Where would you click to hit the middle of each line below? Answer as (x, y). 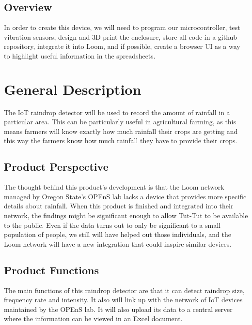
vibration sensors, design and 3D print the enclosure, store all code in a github (121, 37)
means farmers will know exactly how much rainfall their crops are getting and (121, 131)
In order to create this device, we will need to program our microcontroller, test (122, 27)
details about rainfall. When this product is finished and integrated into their (119, 206)
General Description (73, 89)
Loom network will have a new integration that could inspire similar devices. (118, 244)
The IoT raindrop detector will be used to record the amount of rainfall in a (117, 112)
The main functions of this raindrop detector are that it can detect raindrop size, (124, 290)
